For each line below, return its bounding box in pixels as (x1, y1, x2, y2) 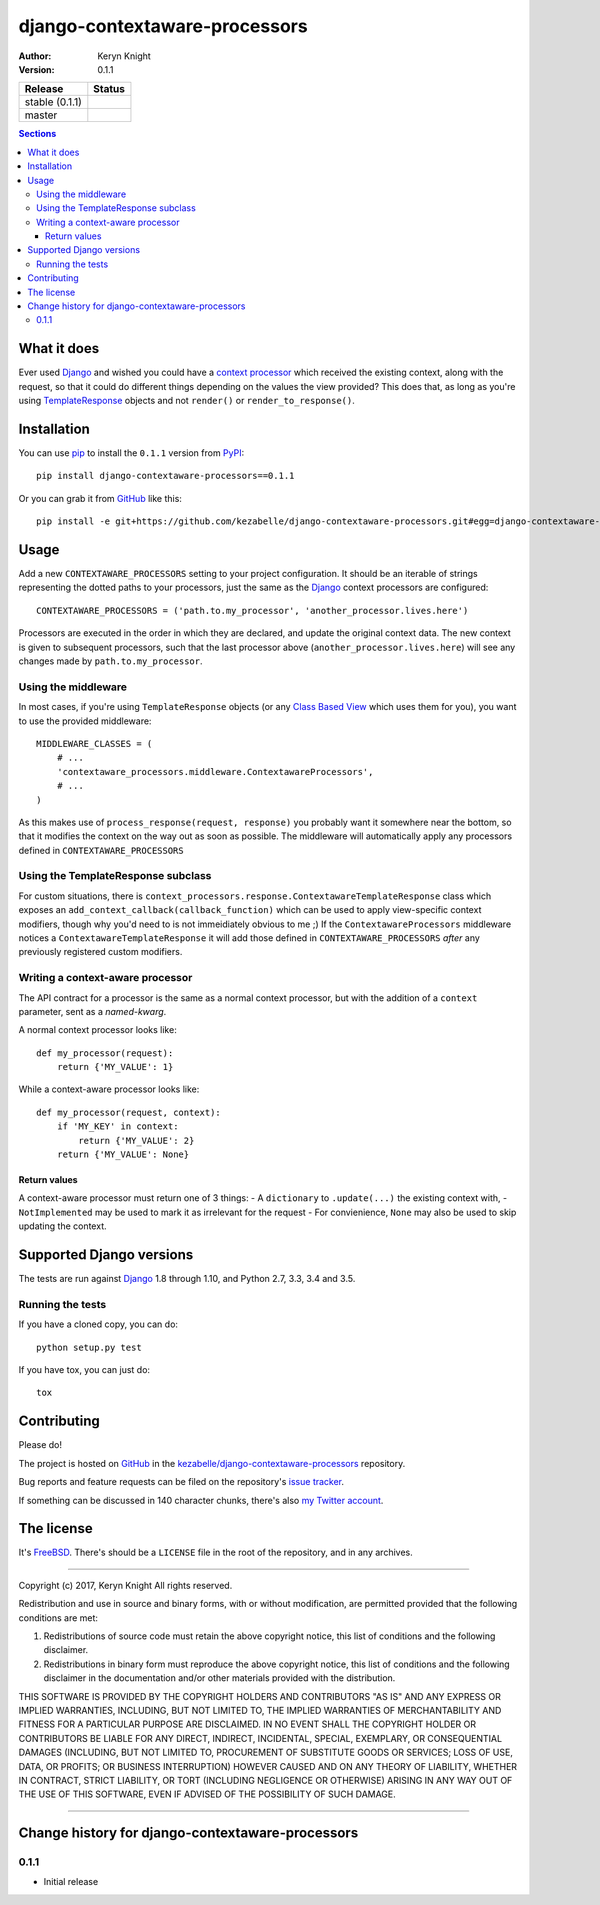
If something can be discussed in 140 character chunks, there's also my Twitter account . (18, 1494, 384, 1506)
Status (93, 82, 125, 96)
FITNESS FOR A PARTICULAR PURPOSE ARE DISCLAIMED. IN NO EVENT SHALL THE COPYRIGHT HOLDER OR (18, 1718, 477, 1730)
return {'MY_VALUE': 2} (78, 1135, 195, 1146)
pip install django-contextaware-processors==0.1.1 (36, 470, 295, 482)
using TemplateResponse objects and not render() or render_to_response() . (18, 395, 355, 407)
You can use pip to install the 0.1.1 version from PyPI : (18, 447, 245, 459)
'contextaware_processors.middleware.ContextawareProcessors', (56, 766, 374, 777)
